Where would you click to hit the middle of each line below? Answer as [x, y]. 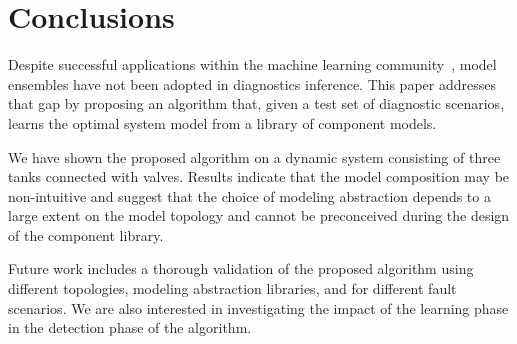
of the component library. [86, 234]
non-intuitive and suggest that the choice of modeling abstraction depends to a [249, 195]
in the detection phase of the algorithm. [130, 327]
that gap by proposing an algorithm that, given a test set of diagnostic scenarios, [256, 103]
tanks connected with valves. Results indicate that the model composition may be [259, 176]
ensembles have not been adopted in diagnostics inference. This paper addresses [252, 83]
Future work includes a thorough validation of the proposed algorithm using [241, 268]
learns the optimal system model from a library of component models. [222, 122]
